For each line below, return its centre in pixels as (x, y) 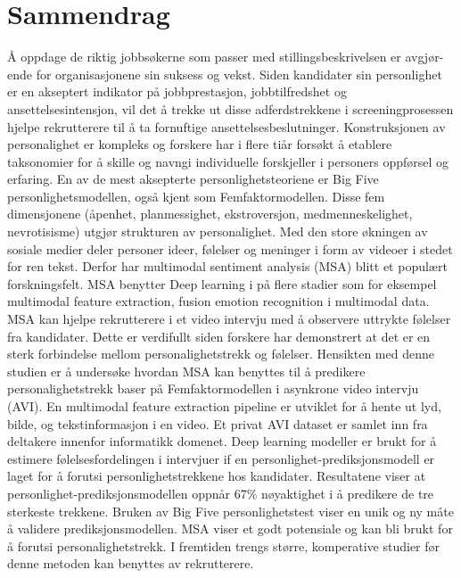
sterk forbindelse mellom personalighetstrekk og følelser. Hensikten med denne (221, 354)
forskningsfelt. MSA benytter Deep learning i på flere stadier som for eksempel (222, 283)
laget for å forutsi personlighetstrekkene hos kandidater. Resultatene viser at (217, 476)
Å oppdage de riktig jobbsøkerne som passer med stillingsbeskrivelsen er (204, 57)
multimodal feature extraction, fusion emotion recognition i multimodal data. (218, 301)
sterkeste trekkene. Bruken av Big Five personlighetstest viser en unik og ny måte (230, 511)
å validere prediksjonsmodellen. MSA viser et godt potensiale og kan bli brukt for (230, 528)
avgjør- (424, 57)
